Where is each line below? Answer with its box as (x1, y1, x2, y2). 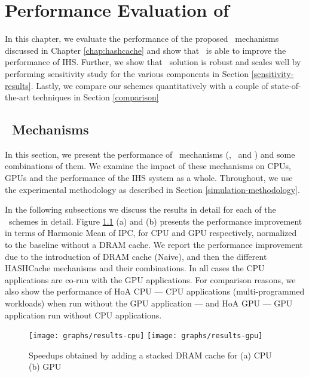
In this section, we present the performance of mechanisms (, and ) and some (5, 148, 295, 160)
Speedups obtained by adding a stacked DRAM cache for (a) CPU (29, 348, 272, 361)
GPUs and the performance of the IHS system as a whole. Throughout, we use (5, 171, 293, 184)
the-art (5, 91, 30, 103)
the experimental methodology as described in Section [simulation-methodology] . (5, 183, 300, 195)
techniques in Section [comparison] (32, 91, 159, 103)
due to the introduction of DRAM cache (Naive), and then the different (5, 250, 267, 262)
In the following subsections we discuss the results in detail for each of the (5, 203, 276, 216)
